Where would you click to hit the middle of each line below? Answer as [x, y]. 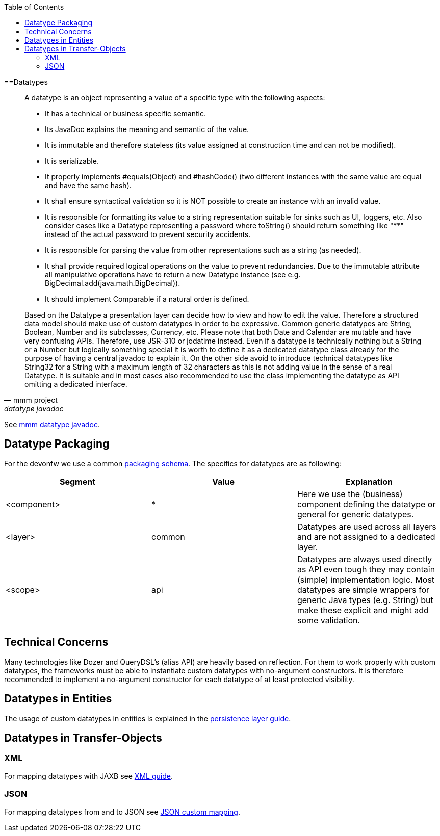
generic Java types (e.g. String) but [365, 600]
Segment [77, 481]
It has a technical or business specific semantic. [125, 113]
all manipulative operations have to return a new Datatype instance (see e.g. [173, 275]
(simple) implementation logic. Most [366, 579]
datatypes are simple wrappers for [363, 590]
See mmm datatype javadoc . [52, 424]
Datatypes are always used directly [365, 559]
